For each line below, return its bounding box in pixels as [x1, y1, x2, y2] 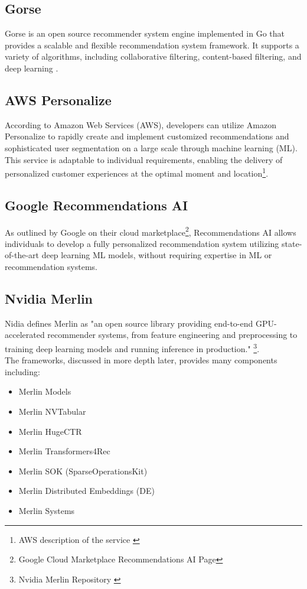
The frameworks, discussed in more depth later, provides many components [5, 354, 277, 366]
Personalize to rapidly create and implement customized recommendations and [5, 130, 289, 142]
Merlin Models [18, 385, 71, 398]
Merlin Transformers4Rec [18, 445, 110, 457]
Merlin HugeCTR [18, 425, 82, 437]
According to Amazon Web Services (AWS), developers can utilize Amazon [5, 118, 276, 131]
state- [282, 237, 302, 249]
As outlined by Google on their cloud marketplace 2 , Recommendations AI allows [5, 224, 296, 238]
